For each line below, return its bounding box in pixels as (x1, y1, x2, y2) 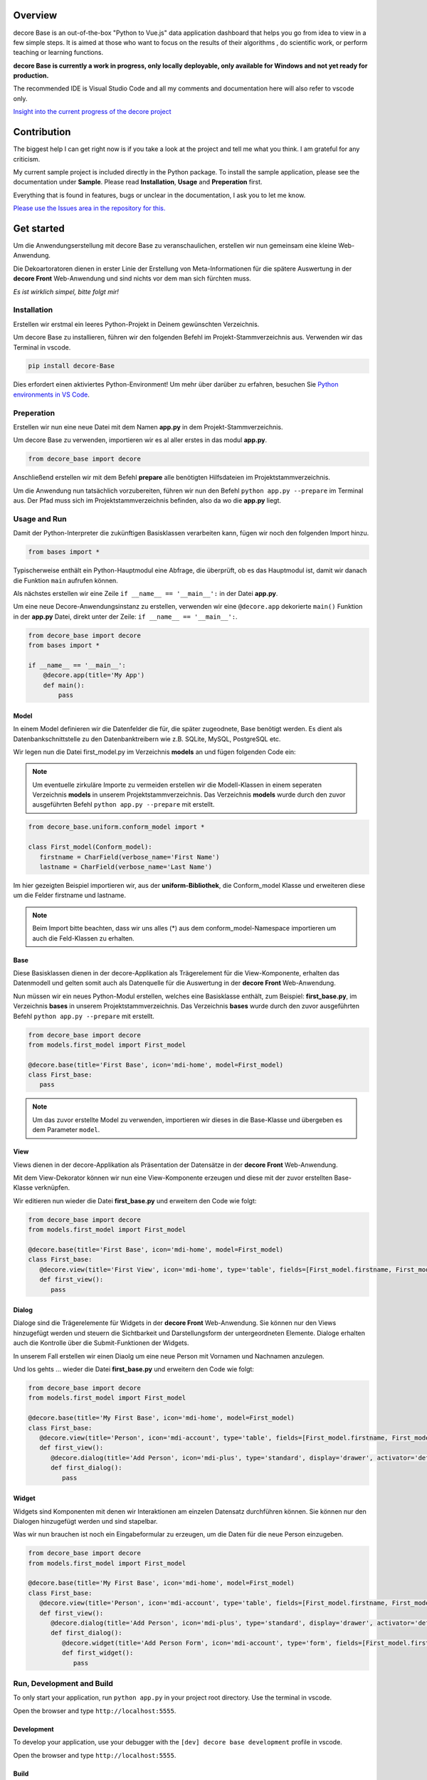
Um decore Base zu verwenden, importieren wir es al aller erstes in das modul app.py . (13, 436, 267, 444)
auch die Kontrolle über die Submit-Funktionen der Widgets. (13, 1339, 189, 1347)
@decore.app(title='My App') (43, 671, 145, 679)
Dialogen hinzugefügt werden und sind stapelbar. (13, 1517, 158, 1525)
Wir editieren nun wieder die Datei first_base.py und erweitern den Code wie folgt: (13, 1196, 257, 1205)
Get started (13, 222, 65, 234)
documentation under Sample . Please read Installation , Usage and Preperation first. (13, 178, 263, 187)
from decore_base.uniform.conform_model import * (28, 823, 205, 831)
